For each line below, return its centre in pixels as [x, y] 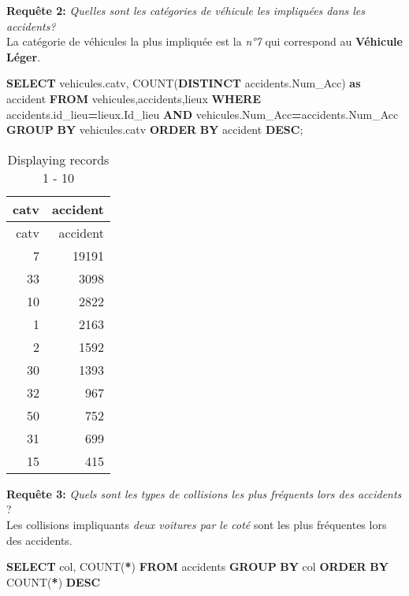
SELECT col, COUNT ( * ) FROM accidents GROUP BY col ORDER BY [197, 566]
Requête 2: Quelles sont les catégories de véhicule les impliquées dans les [186, 10]
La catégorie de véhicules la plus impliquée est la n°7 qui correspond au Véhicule [204, 41]
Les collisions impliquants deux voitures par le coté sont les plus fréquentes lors [197, 524]
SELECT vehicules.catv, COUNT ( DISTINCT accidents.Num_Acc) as [184, 83]
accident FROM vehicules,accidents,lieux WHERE [134, 98]
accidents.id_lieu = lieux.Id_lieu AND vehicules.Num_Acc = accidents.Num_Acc [203, 114]
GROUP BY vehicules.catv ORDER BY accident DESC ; [155, 130]
